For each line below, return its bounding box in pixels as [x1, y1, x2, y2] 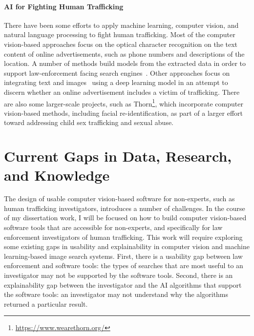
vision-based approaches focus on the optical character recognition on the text [4, 39, 238, 49]
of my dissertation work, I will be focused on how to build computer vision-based [4, 212, 247, 223]
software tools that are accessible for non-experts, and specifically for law [4, 222, 223, 232]
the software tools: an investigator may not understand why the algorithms [4, 289, 229, 299]
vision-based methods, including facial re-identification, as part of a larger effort [4, 107, 243, 118]
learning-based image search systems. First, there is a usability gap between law [4, 251, 243, 261]
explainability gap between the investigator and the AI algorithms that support [4, 279, 242, 290]
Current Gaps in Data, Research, [4, 146, 232, 166]
